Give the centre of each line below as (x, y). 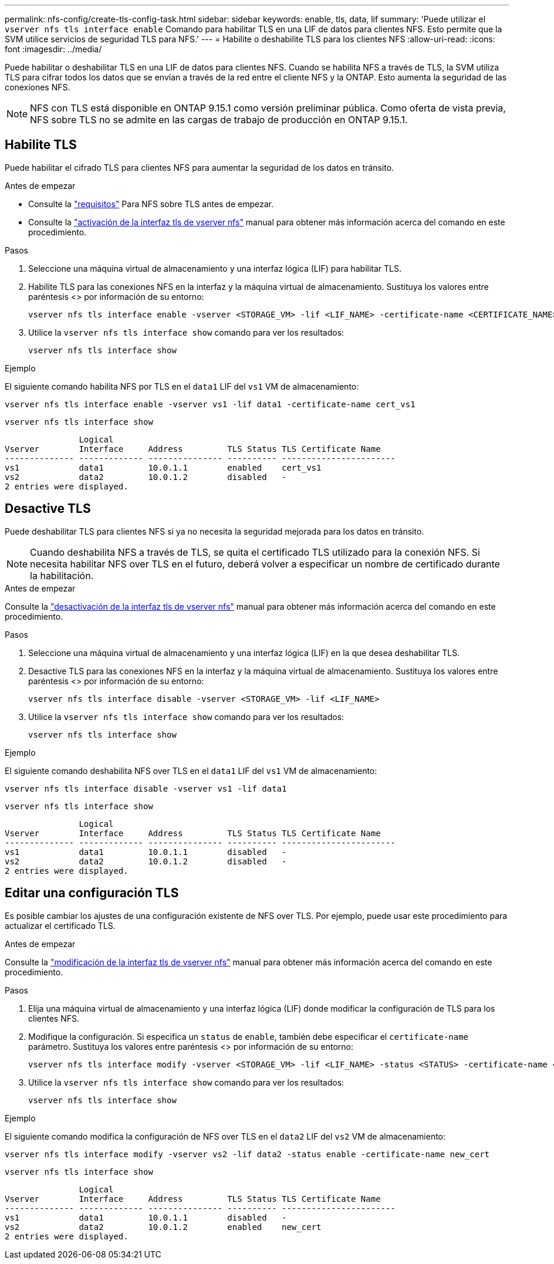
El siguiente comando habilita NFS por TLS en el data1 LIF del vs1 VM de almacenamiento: (182, 386)
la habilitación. (62, 575)
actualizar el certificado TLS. (60, 925)
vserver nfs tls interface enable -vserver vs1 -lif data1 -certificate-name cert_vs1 (210, 404)
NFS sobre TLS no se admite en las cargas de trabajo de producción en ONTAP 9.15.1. (219, 120)
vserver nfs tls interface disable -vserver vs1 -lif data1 (146, 788)
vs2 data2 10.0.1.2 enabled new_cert (163, 1227)
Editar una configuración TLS (92, 893)
